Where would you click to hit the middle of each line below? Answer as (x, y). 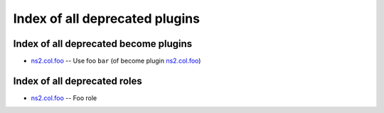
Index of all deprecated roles (78, 81)
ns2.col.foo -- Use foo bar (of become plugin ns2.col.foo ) (116, 61)
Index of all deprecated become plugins (103, 44)
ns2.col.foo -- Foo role (64, 98)
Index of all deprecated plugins (107, 18)
